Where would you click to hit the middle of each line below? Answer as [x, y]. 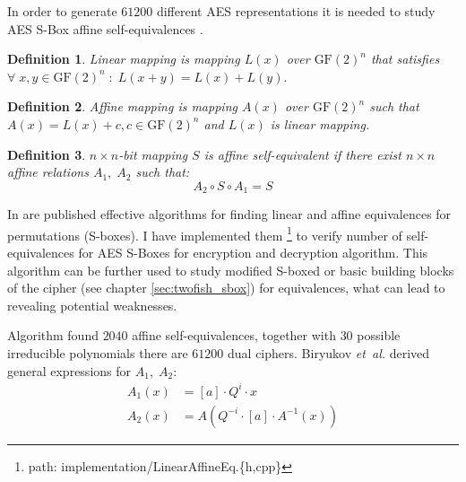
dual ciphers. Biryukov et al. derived [329, 353]
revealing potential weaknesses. [92, 305]
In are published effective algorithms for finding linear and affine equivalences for [229, 214]
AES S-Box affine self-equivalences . [105, 28]
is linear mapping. [320, 123]
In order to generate [62, 11]
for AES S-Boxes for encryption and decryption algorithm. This [253, 253]
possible [379, 335]
